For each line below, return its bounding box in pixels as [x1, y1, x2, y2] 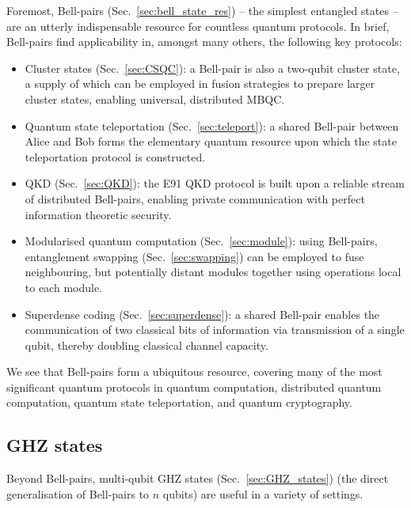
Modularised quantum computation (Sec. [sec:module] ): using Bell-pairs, [25, 233, 378, 249]
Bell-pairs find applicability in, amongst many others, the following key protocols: [6, 33, 402, 50]
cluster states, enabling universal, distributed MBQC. [25, 90, 285, 107]
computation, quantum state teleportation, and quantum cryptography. [6, 394, 352, 411]
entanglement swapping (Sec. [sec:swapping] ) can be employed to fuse [25, 248, 364, 264]
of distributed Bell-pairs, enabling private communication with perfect [25, 190, 365, 207]
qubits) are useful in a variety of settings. [162, 485, 363, 502]
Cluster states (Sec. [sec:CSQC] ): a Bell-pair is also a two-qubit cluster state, [25, 59, 400, 76]
